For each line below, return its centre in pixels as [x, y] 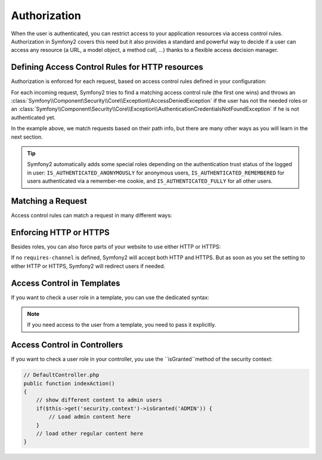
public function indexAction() [69, 383]
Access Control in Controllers [67, 345]
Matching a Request [49, 201]
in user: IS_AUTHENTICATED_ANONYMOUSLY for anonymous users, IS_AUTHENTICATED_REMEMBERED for [156, 173]
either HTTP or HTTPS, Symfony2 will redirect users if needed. [88, 266]
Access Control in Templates [66, 283]
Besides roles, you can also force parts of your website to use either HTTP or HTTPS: [116, 246]
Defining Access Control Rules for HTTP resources [107, 67]
